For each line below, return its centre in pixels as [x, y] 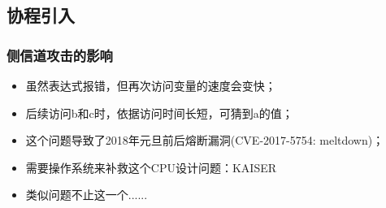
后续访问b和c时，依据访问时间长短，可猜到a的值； [159, 113]
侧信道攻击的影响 [60, 55]
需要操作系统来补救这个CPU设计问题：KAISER [151, 167]
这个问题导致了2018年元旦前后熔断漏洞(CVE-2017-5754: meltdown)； [205, 140]
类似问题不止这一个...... [87, 195]
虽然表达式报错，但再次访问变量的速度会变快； [151, 85]
